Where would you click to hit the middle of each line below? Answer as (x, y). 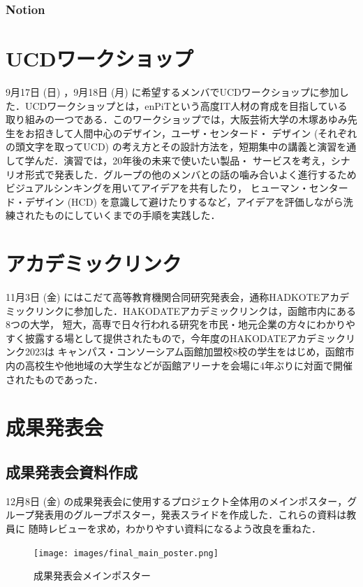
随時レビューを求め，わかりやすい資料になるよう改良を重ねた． (175, 528)
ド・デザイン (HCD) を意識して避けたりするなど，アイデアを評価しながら (175, 201)
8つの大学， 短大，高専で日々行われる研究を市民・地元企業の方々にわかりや (180, 324)
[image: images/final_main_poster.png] (126, 553)
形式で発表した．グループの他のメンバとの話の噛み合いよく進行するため (191, 174)
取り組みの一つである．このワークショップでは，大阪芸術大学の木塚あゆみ (177, 119)
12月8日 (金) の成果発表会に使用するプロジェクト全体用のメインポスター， (177, 501)
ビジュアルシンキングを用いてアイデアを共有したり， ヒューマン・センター (177, 188)
